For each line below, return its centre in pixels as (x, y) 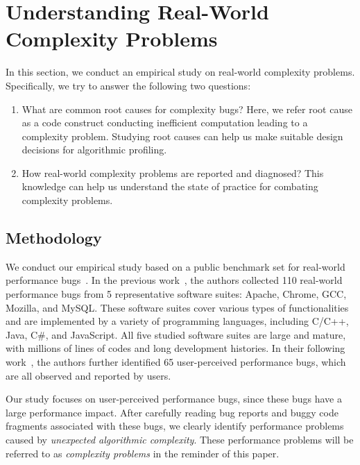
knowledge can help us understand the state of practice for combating (170, 186)
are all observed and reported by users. (88, 375)
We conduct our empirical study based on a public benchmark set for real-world (175, 266)
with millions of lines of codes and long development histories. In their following (175, 348)
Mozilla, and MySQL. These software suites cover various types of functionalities (177, 307)
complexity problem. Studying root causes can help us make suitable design (182, 136)
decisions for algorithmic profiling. (94, 150)
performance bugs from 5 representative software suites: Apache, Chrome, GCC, (176, 294)
